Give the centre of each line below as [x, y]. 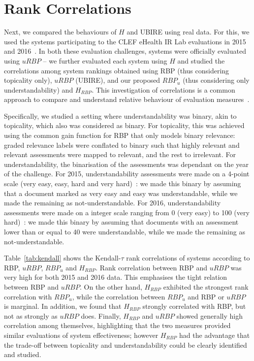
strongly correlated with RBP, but [194, 306]
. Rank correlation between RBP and [151, 267]
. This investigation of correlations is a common [163, 89]
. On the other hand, [111, 286]
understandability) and [39, 89]
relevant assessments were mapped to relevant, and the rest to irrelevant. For [120, 154]
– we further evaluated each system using [105, 60]
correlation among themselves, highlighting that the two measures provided [117, 325]
